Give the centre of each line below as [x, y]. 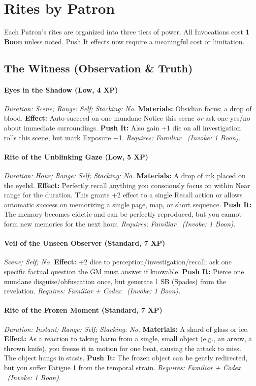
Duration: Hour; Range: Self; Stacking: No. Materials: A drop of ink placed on [125, 176]
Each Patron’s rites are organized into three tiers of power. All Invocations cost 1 [127, 32]
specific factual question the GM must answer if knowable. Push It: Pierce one [124, 272]
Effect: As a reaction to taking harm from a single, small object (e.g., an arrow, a [128, 338]
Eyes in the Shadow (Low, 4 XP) [61, 89]
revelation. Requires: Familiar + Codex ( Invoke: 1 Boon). [92, 291]
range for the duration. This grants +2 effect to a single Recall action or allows [123, 195]
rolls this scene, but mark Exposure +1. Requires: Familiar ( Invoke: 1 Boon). [122, 137]
